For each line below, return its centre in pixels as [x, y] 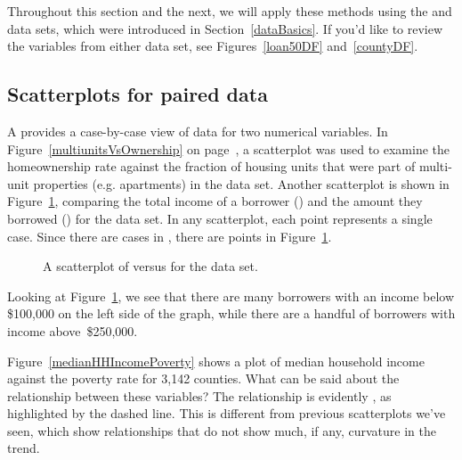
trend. [24, 448]
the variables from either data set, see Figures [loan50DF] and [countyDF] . [213, 46]
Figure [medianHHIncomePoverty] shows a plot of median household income [216, 361]
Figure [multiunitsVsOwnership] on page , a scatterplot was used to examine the [229, 148]
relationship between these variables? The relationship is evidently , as [199, 395]
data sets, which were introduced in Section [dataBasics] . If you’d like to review [225, 28]
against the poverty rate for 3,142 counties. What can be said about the [203, 378]
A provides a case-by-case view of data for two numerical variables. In [198, 131]
